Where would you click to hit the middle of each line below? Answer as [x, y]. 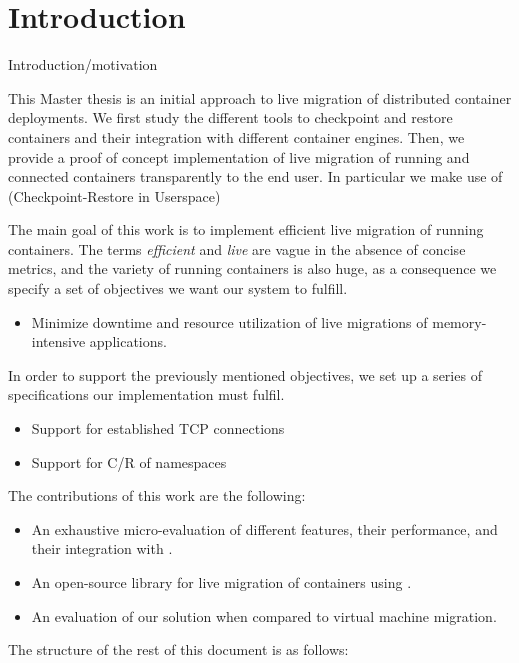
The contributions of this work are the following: [157, 495]
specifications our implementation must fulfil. [146, 394]
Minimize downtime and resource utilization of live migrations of [229, 321]
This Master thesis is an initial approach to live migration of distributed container [260, 97]
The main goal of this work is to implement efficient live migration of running [246, 229]
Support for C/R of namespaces [129, 461]
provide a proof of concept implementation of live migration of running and [239, 156]
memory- [459, 321]
